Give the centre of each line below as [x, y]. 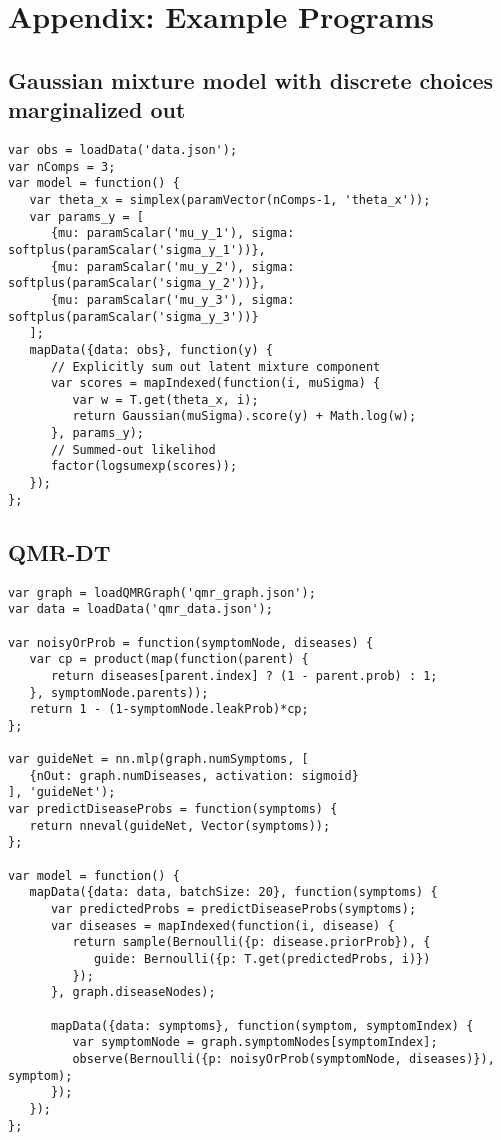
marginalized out [97, 109]
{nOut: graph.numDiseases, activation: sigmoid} [194, 775]
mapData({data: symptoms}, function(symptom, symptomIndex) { [262, 1025]
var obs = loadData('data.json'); [123, 149]
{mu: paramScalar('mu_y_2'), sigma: [172, 266]
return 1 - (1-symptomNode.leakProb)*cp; [169, 709]
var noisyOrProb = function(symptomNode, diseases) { [191, 642]
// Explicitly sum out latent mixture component [215, 366]
